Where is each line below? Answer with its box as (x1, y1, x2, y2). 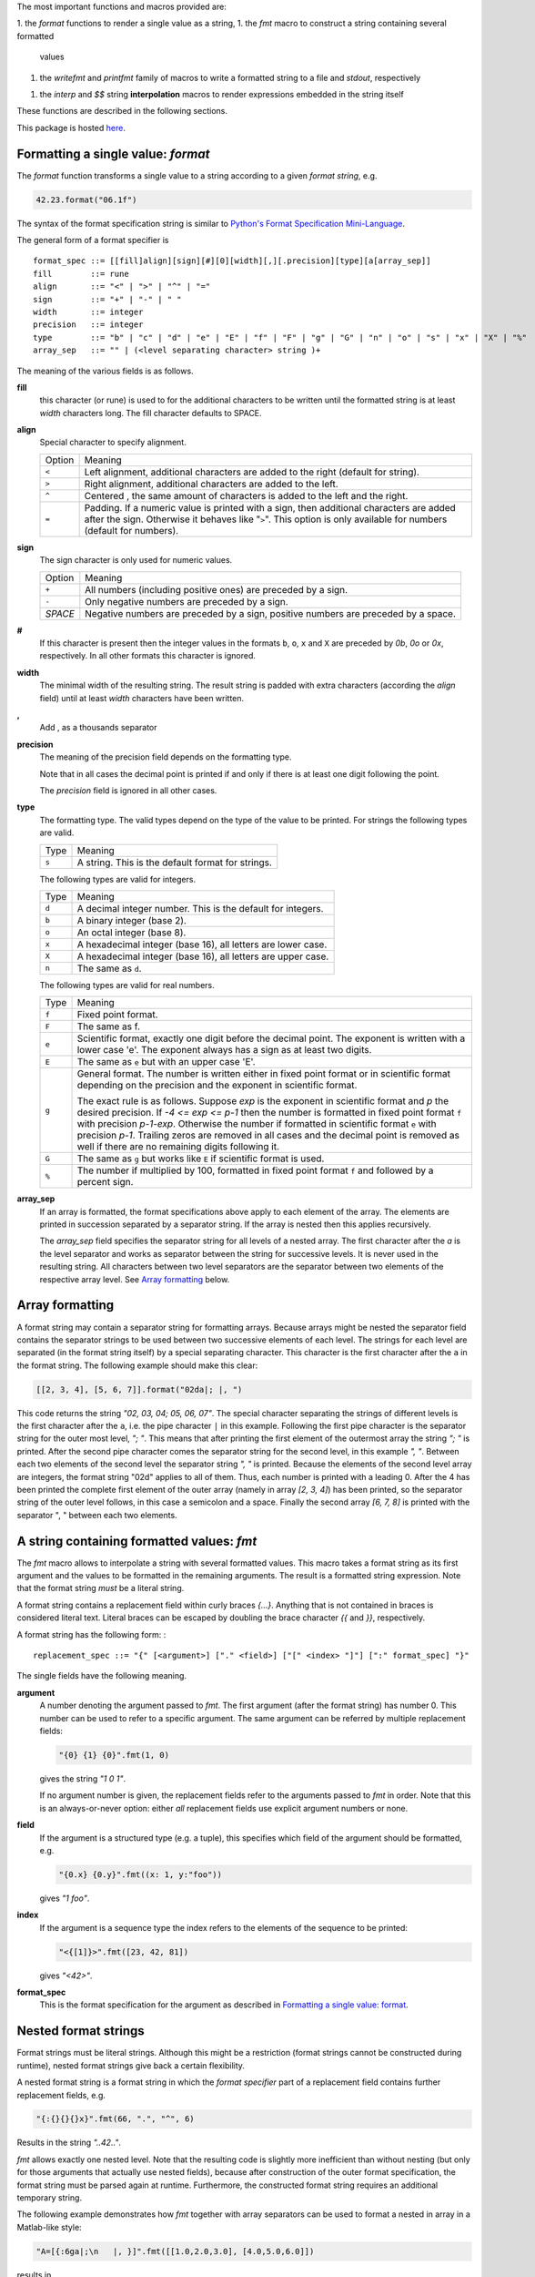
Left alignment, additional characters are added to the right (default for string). (84, 465, 420, 478)
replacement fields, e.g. (16, 2089, 106, 2100)
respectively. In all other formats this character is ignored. (39, 650, 257, 661)
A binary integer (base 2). (76, 914, 187, 926)
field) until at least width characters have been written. (39, 692, 245, 703)
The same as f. (76, 1020, 141, 1033)
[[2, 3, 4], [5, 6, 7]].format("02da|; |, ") (35, 1384, 243, 1394)
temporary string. (16, 2192, 82, 2203)
